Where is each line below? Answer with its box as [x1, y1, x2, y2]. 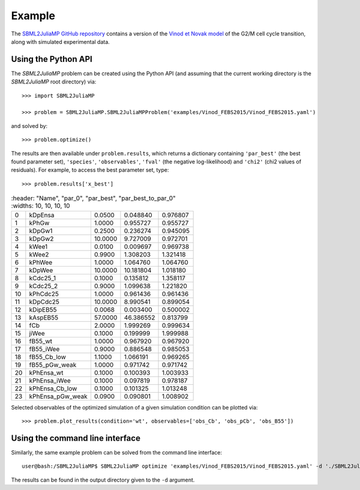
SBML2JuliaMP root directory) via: [11, 78, 97, 85]
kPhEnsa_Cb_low [29, 384, 77, 393]
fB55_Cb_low [29, 352, 66, 361]
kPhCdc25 [29, 289, 59, 298]
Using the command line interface [11, 433, 141, 443]
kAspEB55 [29, 313, 59, 321]
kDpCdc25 [29, 297, 60, 306]
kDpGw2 [29, 234, 54, 243]
